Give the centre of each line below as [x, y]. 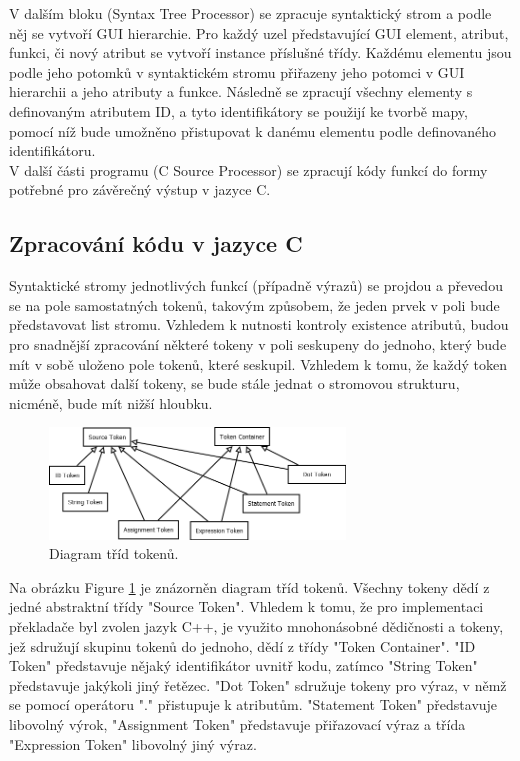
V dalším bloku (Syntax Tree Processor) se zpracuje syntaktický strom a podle [250, 13]
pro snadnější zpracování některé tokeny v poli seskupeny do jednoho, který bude [258, 343]
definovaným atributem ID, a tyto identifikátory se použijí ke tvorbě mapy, [238, 110]
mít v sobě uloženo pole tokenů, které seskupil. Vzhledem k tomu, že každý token [258, 363]
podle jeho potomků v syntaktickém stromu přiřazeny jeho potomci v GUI [237, 71]
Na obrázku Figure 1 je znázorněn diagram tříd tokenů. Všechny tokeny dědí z [249, 586]
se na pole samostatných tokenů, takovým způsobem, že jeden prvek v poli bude [254, 304]
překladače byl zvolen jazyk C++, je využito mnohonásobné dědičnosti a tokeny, [256, 626]
